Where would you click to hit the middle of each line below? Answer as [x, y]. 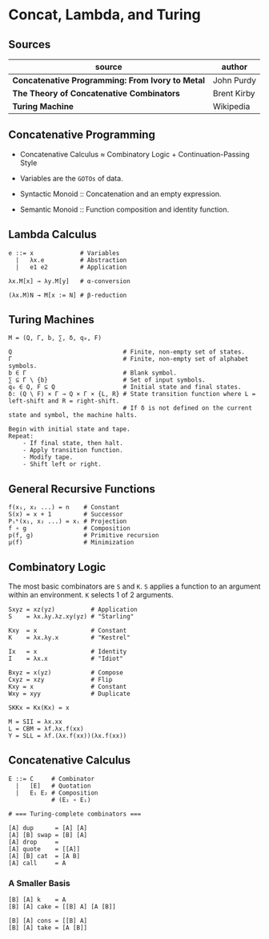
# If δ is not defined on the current [187, 408]
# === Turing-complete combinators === [75, 814]
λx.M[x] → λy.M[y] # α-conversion [69, 281]
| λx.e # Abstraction [71, 260]
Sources [30, 45]
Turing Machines [51, 320]
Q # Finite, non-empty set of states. [127, 352]
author [235, 67]
